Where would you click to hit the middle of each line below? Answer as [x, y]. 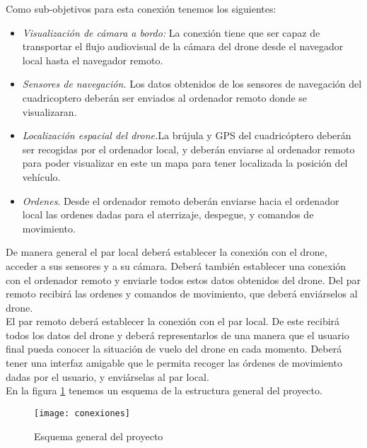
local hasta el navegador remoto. [93, 60]
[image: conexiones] [82, 413]
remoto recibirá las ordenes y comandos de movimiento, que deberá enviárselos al [182, 294]
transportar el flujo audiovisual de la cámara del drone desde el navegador [183, 46]
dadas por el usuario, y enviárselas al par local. [107, 376]
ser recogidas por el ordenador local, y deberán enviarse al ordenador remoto [188, 149]
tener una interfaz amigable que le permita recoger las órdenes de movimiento [174, 363]
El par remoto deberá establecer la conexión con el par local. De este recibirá [173, 321]
